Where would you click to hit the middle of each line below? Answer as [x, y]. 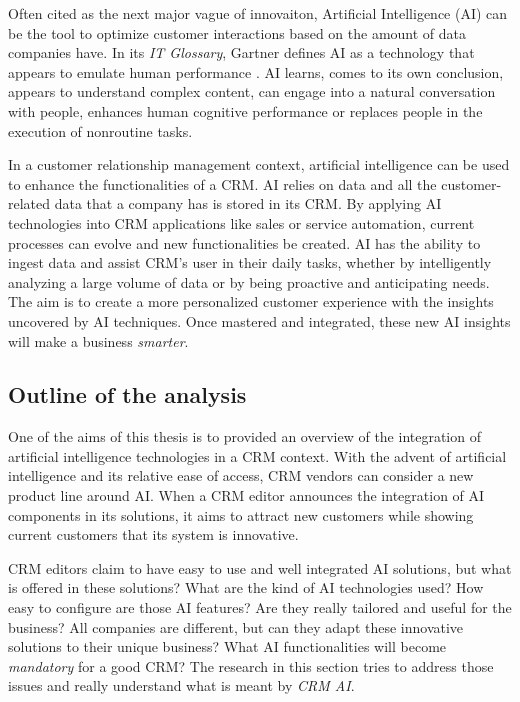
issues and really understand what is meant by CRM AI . [181, 685]
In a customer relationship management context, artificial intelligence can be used [259, 164]
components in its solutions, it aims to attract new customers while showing [241, 514]
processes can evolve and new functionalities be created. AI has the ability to [244, 242]
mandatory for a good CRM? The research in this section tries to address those [251, 665]
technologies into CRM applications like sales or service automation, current [241, 222]
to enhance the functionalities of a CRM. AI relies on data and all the [222, 183]
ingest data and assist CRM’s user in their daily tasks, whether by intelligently [250, 262]
